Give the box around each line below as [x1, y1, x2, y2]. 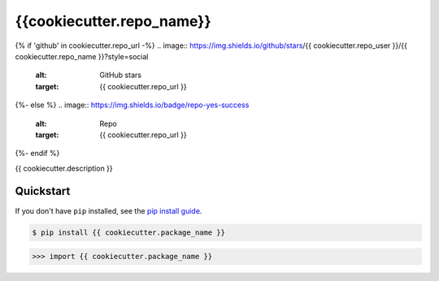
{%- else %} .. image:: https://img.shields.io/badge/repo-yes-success [15, 100, 250, 110]
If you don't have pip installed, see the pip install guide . [15, 205, 202, 215]
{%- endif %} [15, 149, 60, 158]
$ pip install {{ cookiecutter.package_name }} [32, 227, 225, 237]
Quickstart [15, 184, 71, 198]
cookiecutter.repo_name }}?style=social [15, 51, 149, 61]
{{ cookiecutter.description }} [15, 163, 113, 173]
